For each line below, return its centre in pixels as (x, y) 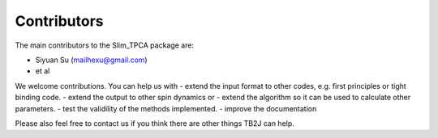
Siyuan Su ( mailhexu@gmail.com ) (91, 60)
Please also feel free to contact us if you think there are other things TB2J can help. (155, 123)
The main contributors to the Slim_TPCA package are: (105, 45)
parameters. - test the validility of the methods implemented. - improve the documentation (166, 108)
